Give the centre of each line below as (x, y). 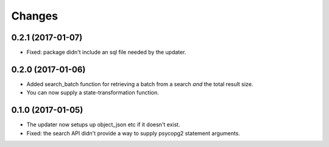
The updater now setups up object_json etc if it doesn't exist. (103, 124)
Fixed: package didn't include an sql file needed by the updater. (106, 52)
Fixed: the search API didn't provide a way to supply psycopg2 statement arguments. (133, 133)
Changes (34, 16)
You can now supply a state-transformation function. (93, 93)
